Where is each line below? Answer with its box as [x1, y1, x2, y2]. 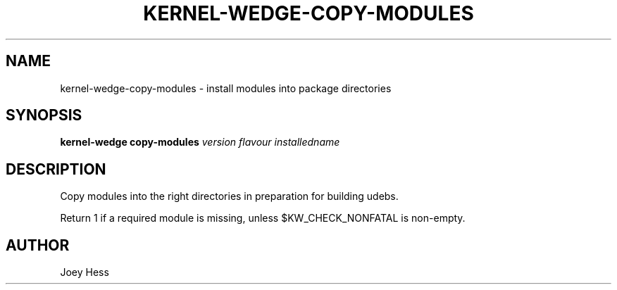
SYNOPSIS [6, 106, 82, 125]
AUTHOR [6, 236, 70, 254]
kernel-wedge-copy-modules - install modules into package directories [60, 82, 392, 94]
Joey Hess [60, 266, 109, 279]
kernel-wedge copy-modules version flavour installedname [60, 136, 340, 149]
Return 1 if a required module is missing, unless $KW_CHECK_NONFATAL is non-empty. [60, 212, 466, 225]
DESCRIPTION [6, 160, 106, 178]
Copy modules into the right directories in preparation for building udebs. [60, 190, 399, 203]
